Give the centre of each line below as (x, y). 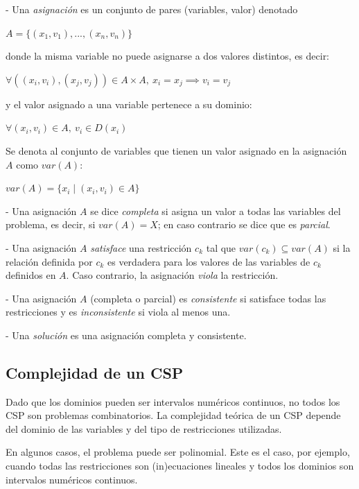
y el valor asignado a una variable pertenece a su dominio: (129, 104)
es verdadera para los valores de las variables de (209, 261)
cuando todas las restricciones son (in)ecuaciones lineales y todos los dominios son (180, 466)
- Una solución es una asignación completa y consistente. (126, 335)
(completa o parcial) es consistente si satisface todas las (208, 298)
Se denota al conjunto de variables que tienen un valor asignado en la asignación (176, 150)
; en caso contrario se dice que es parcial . (244, 224)
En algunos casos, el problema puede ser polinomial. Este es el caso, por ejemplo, (178, 452)
